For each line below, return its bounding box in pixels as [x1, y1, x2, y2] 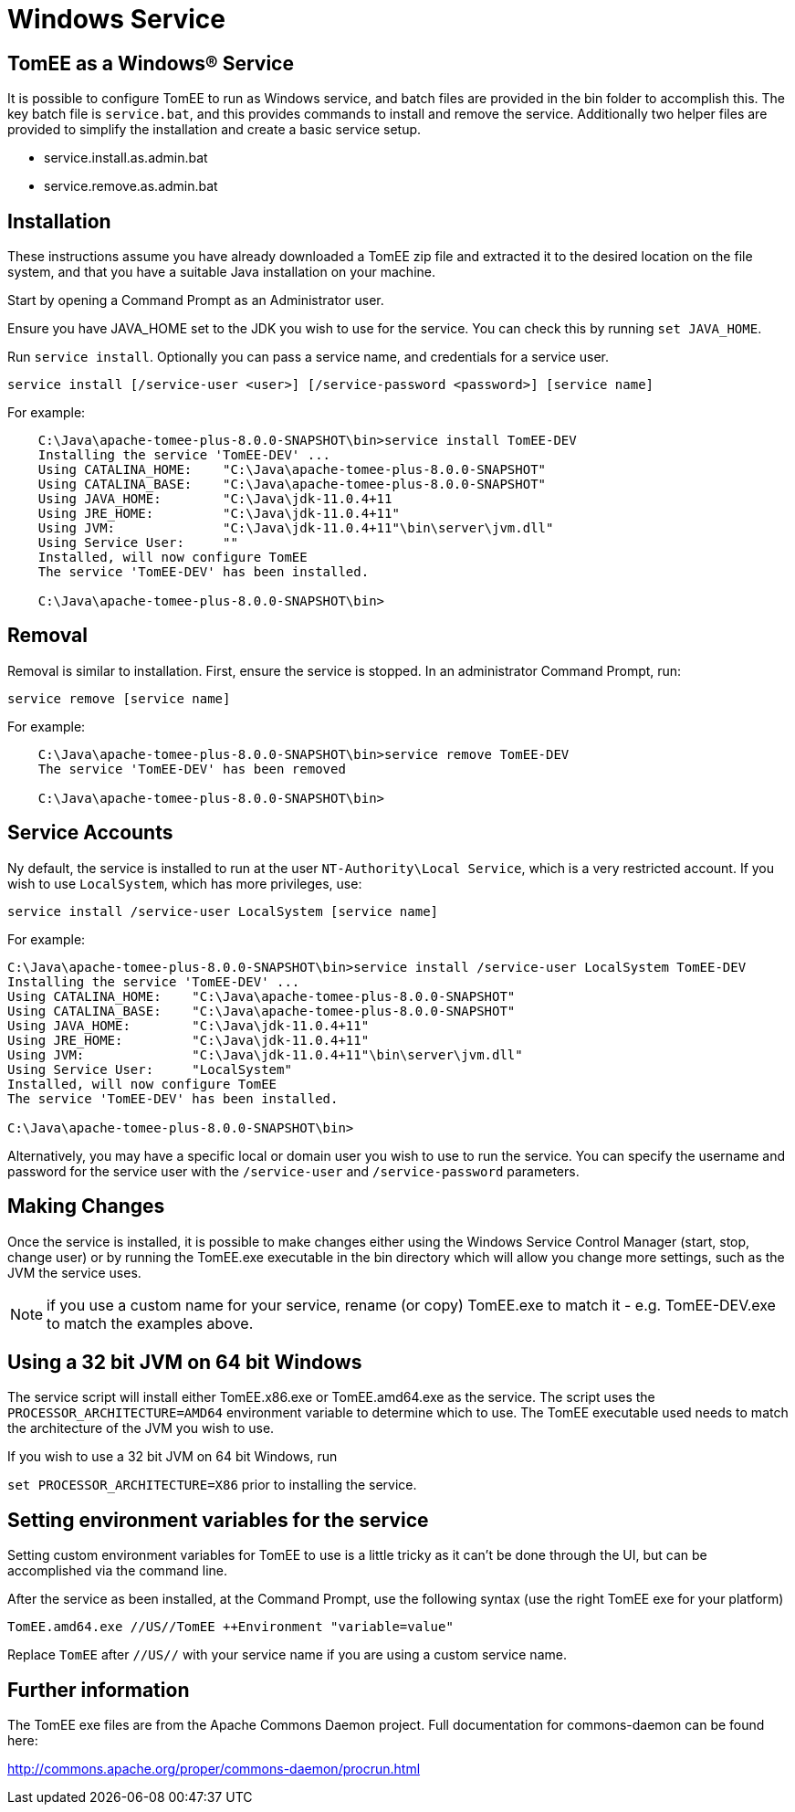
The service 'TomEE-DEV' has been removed [37, 761, 346, 776]
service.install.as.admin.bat [44, 150, 208, 166]
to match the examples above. [47, 1313, 254, 1333]
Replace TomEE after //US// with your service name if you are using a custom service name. [7, 1647, 567, 1663]
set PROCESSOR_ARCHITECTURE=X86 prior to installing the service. [7, 1477, 417, 1493]
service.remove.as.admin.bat [44, 178, 218, 195]
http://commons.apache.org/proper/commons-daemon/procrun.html [7, 1761, 421, 1777]
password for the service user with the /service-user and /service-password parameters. [7, 1163, 580, 1179]
